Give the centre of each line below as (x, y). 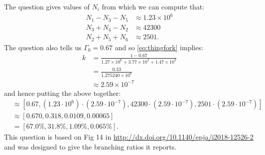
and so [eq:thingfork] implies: (159, 47)
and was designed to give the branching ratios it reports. (90, 146)
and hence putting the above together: (63, 93)
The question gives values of (47, 6)
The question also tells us (43, 47)
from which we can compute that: (153, 6)
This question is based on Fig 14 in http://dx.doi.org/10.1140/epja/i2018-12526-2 (129, 137)
